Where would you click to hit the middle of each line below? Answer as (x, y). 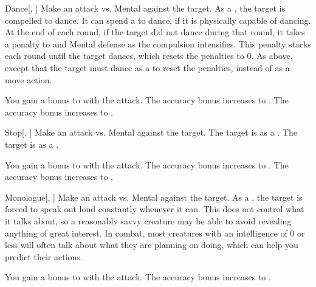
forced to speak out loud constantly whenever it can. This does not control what (155, 209)
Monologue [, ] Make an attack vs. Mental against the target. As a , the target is (154, 197)
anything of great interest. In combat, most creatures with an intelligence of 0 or (155, 233)
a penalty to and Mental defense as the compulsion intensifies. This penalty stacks (158, 43)
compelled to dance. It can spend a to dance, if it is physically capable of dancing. (158, 20)
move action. (29, 79)
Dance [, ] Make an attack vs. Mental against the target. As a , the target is (145, 8)
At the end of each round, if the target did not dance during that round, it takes (155, 32)
